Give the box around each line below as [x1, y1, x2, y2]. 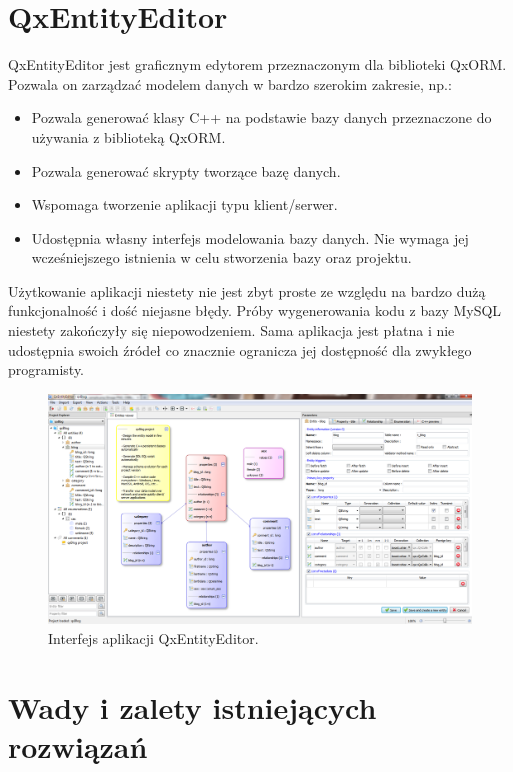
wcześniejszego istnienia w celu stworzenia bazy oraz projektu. [31, 247, 412, 268]
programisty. [8, 359, 85, 380]
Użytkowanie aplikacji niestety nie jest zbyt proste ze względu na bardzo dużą [8, 280, 486, 301]
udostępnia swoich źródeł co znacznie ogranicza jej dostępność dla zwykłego [8, 339, 472, 360]
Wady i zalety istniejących [8, 686, 377, 727]
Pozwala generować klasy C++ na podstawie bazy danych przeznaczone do [31, 107, 492, 128]
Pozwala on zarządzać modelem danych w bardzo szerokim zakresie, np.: [8, 73, 452, 94]
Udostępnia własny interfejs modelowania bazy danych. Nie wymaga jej [31, 227, 469, 248]
